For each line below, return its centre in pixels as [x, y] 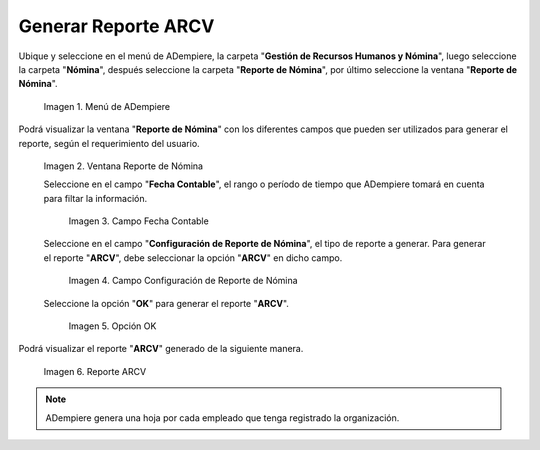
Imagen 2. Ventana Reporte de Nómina [123, 166]
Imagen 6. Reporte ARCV [95, 371]
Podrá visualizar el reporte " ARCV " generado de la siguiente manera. [161, 349]
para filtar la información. [95, 198]
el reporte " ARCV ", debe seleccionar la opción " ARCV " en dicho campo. [193, 257]
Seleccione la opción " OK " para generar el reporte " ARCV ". [166, 303]
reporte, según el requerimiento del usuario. [109, 143]
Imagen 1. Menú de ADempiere [106, 106]
